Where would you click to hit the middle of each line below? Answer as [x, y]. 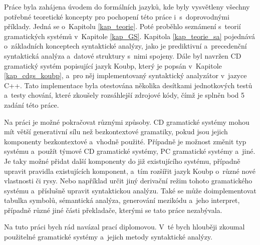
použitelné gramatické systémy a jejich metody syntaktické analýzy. [108, 237]
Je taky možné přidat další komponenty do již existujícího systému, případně [122, 161]
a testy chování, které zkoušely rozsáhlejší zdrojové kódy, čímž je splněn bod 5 [124, 95]
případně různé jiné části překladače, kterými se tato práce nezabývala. [113, 210]
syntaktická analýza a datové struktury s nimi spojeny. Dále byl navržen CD [123, 55]
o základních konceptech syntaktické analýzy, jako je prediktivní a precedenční [125, 46]
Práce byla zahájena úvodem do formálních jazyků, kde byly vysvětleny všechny [127, 7]
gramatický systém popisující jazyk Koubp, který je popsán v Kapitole [113, 65]
